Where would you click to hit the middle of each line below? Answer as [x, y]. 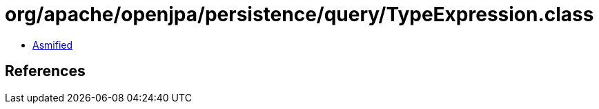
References [45, 71]
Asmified [53, 45]
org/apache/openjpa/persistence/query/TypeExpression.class [299, 14]
